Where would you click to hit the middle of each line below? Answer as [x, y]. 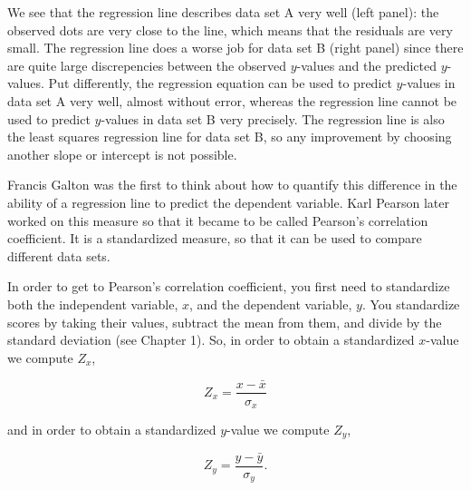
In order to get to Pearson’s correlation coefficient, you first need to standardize [229, 286]
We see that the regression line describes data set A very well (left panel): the [223, 12]
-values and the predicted [367, 65]
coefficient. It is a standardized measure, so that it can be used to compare [215, 238]
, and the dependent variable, [270, 304]
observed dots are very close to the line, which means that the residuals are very [230, 29]
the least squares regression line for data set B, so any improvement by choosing [230, 137]
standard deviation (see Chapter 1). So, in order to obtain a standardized [211, 340]
